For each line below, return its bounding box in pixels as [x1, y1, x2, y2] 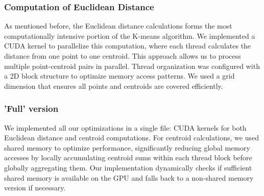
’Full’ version [4, 102, 59, 115]
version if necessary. [4, 182, 66, 193]
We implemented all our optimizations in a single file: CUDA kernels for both [4, 122, 247, 133]
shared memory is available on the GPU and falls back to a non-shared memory [4, 172, 254, 183]
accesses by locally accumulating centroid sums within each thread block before [4, 152, 252, 163]
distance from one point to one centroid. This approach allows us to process [4, 51, 241, 61]
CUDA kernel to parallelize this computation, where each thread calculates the [4, 40, 251, 51]
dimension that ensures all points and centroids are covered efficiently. [4, 80, 223, 91]
